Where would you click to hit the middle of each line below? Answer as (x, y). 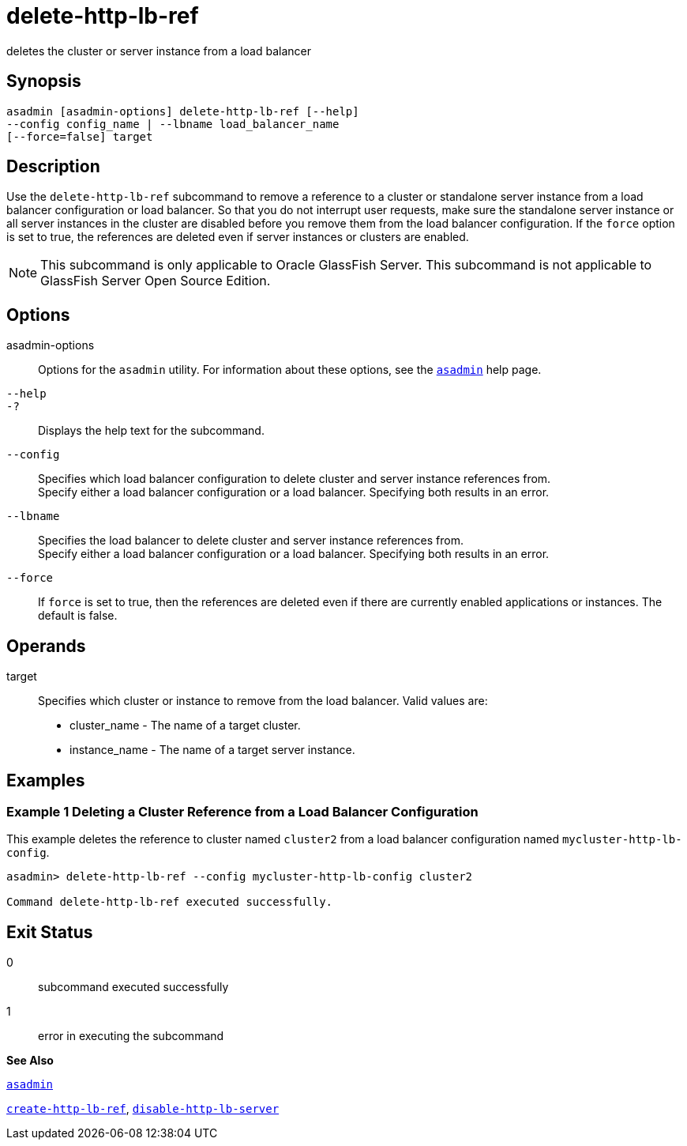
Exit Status (50, 932)
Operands (46, 646)
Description (53, 167)
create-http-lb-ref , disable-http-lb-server (143, 1109)
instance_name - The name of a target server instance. (212, 750)
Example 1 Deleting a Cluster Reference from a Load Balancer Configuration (242, 811)
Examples (46, 780)
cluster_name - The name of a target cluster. (185, 726)
